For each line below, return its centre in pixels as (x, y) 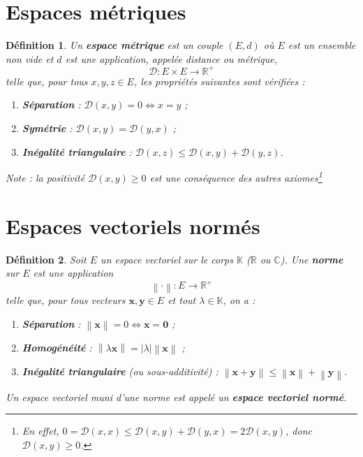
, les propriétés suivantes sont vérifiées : (219, 81)
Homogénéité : (57, 348)
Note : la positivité (45, 177)
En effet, (40, 431)
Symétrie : (47, 128)
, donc (299, 431)
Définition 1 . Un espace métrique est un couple (114, 45)
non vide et (30, 58)
